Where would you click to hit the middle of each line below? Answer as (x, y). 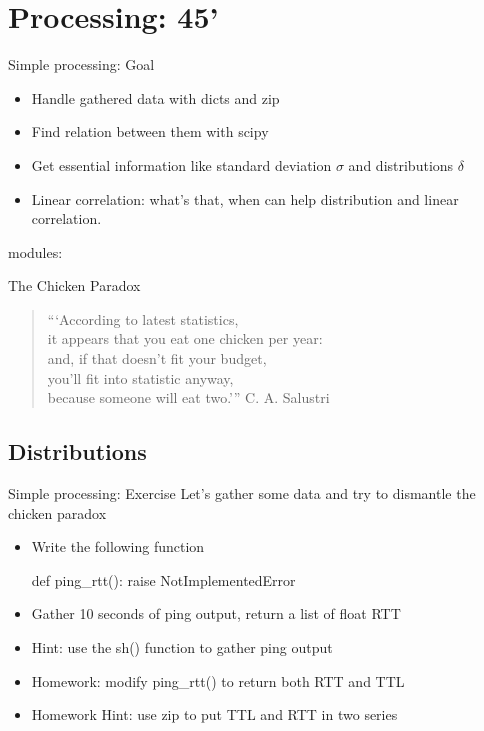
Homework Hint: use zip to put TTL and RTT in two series (214, 714)
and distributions (401, 164)
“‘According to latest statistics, (143, 318)
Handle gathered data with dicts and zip (155, 97)
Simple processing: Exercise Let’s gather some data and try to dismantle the (242, 493)
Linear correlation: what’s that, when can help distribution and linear (245, 198)
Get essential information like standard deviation (181, 164)
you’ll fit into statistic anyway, (140, 377)
